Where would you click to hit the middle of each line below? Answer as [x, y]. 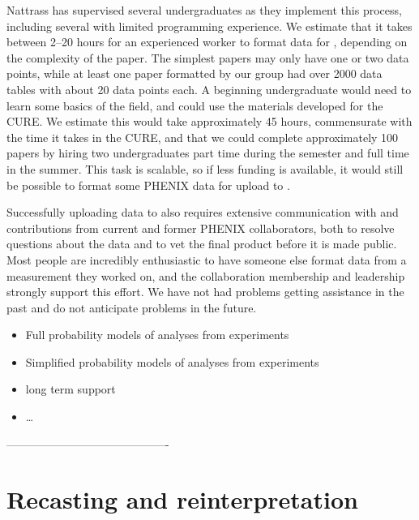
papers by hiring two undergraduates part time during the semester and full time [208, 153]
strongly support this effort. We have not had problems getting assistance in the [205, 292]
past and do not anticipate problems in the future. [132, 307]
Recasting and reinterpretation [182, 499]
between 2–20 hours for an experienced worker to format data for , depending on [207, 42]
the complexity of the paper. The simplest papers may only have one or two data [208, 57]
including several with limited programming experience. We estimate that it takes [209, 26]
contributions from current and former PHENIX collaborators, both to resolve [201, 228]
